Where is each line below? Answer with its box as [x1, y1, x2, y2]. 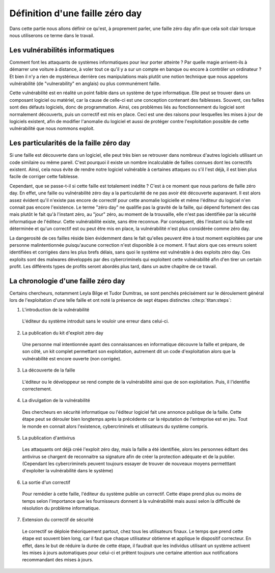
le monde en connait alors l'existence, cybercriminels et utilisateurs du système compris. [22, 423, 209, 429]
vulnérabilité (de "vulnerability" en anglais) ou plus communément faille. [9, 80, 160, 87]
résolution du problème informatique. [22, 505, 100, 511]
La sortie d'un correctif [22, 479, 71, 485]
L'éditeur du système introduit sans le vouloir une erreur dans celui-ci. [22, 318, 169, 324]
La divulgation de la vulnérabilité [22, 397, 90, 404]
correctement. [22, 386, 52, 392]
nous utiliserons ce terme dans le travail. [9, 32, 94, 38]
